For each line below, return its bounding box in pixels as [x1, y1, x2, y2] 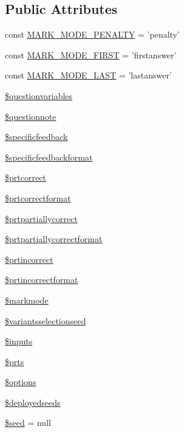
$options [5, 375, 36, 388]
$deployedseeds [5, 395, 61, 408]
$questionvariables [5, 89, 73, 102]
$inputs [5, 335, 33, 347]
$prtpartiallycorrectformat [5, 232, 103, 245]
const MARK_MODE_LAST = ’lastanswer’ [5, 69, 172, 82]
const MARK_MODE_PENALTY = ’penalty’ [5, 28, 180, 41]
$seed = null [5, 416, 51, 429]
